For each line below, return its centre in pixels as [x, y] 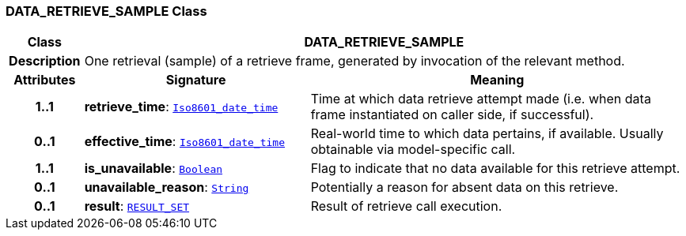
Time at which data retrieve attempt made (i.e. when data [481, 99]
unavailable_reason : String [167, 187]
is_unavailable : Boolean [153, 169]
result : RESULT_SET [137, 206]
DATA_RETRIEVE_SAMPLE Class [106, 11]
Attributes [45, 80]
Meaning [497, 80]
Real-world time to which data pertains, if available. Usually [487, 134]
